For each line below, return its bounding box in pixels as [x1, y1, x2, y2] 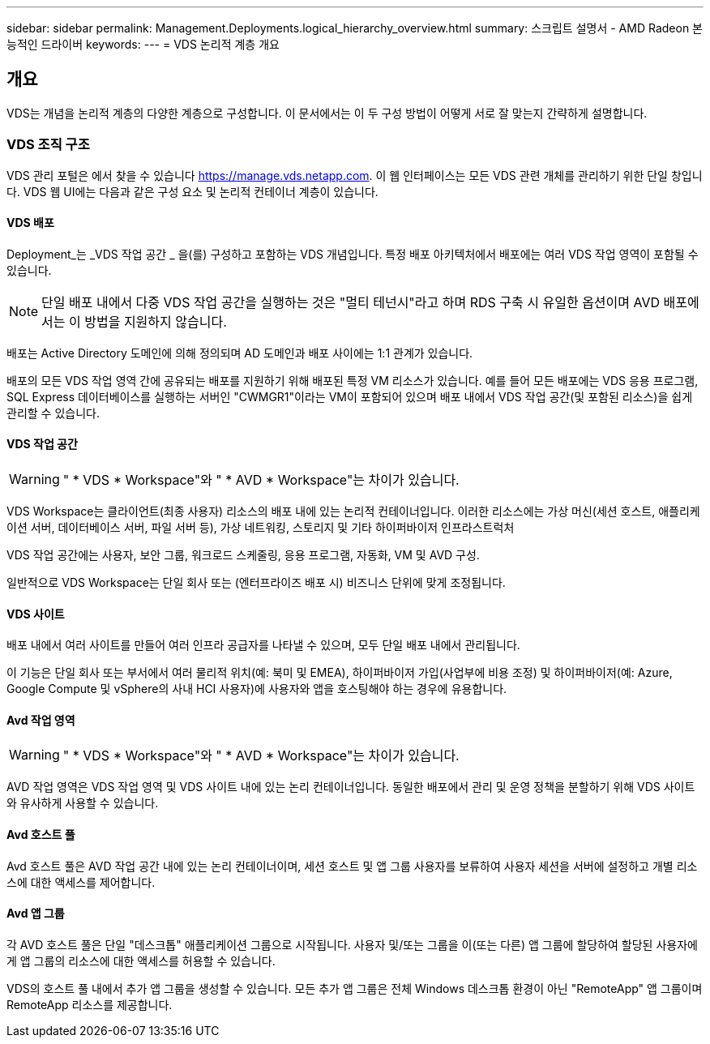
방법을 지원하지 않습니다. [84, 313, 227, 330]
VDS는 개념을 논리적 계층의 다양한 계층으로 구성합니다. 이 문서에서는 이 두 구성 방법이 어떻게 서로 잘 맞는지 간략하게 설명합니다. [6, 105, 648, 120]
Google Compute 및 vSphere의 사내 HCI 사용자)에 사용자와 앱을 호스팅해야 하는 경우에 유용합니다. [6, 682, 507, 696]
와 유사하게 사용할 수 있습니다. [6, 796, 159, 811]
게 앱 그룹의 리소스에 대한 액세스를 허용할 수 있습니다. [6, 953, 276, 968]
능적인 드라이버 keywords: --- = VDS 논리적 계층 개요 [6, 37, 280, 51]
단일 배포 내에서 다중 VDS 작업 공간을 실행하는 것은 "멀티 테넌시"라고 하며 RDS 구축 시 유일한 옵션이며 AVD [41, 293, 661, 310]
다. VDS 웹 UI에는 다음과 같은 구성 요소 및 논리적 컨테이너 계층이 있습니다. [6, 184, 379, 199]
